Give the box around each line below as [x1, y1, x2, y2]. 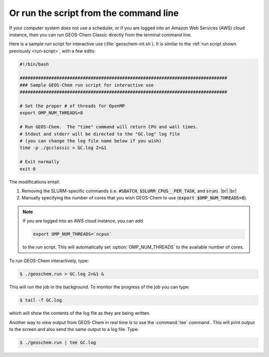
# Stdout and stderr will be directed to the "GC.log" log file [19, 131, 180, 137]
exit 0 [19, 166, 36, 172]
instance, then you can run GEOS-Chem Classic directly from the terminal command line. [9, 31, 192, 37]
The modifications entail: [9, 178, 60, 184]
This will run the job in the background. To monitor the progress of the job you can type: [9, 284, 190, 290]
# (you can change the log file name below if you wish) [19, 138, 162, 144]
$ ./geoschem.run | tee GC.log [19, 340, 97, 346]
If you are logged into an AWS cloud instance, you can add [22, 218, 143, 224]
